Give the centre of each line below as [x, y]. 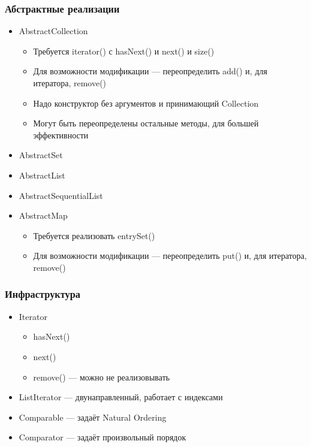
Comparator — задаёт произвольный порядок [102, 437]
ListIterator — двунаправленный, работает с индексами [121, 397]
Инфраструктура [43, 294]
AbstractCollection [53, 31]
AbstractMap [43, 215]
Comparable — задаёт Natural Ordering [93, 417]
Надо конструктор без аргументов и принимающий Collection [146, 103]
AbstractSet [41, 155]
